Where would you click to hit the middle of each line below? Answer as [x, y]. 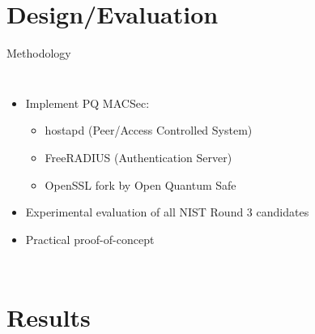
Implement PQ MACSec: [87, 103]
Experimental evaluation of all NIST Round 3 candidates [167, 212]
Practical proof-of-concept [90, 239]
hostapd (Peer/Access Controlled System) [149, 130]
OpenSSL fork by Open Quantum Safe [140, 184]
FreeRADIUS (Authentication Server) [138, 157]
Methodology [39, 53]
